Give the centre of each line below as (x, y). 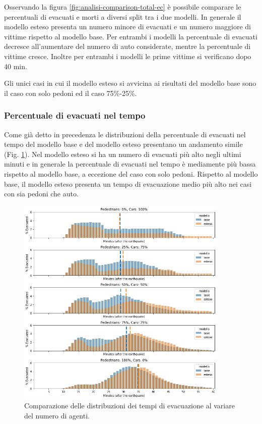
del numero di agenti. (57, 416)
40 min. (16, 66)
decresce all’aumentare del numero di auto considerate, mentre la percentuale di (127, 46)
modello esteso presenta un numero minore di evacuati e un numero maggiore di (127, 26)
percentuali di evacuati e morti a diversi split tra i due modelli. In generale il (123, 16)
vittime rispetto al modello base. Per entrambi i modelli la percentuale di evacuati (131, 36)
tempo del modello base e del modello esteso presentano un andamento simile (123, 144)
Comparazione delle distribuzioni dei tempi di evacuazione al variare (129, 406)
